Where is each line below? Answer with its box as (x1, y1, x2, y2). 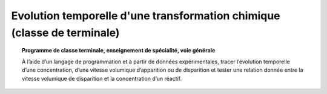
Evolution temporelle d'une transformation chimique (11, 9, 281, 22)
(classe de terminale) (11, 26, 120, 39)
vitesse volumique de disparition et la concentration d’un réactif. (22, 75, 182, 82)
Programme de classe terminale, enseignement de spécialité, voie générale (22, 47, 216, 54)
